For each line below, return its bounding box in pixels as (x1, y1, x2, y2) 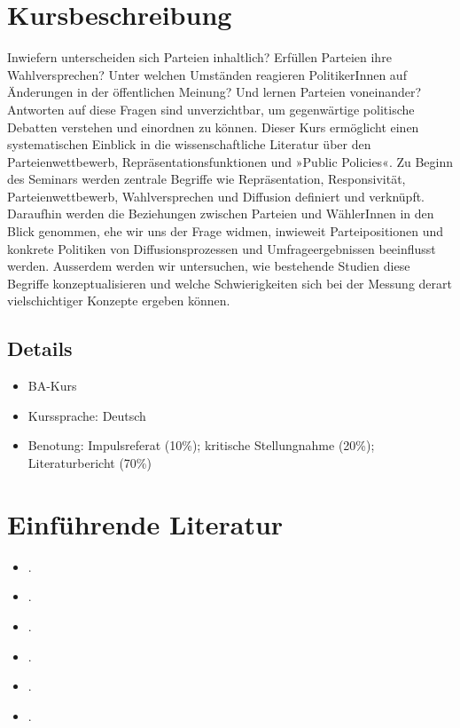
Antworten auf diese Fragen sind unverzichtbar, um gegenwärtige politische (7, 99, 415, 118)
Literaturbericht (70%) (27, 454, 152, 472)
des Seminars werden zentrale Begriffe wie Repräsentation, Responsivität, (7, 170, 406, 188)
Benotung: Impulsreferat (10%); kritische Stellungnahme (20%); (27, 436, 375, 455)
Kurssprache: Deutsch (27, 406, 146, 424)
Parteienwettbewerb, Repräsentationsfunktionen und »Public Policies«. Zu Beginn (7, 152, 454, 170)
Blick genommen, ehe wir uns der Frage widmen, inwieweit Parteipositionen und (7, 222, 444, 241)
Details (7, 335, 73, 362)
